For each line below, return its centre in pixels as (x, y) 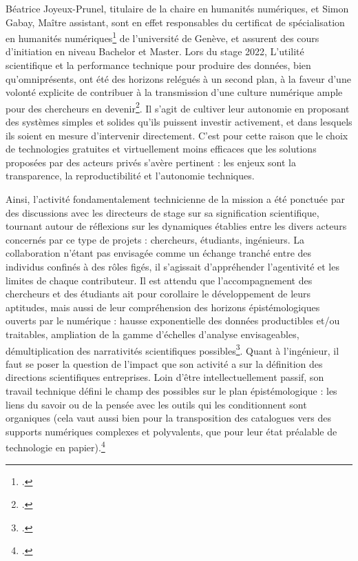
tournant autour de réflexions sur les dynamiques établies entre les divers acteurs (176, 226)
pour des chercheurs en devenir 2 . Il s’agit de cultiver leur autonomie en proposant (178, 107)
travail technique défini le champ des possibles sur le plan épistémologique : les (171, 391)
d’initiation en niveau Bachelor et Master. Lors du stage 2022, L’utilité (155, 51)
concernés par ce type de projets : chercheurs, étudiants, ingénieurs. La (155, 239)
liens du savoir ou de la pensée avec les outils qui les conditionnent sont (156, 404)
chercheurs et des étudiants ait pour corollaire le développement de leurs (158, 294)
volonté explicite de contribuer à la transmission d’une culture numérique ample (174, 92)
